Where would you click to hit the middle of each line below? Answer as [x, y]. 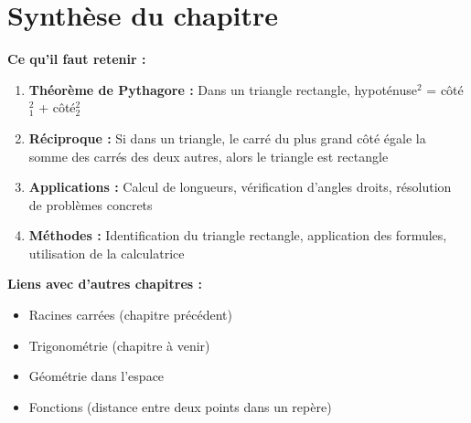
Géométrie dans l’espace [96, 376]
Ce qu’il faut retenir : [77, 59]
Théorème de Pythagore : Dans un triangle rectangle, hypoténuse [223, 89]
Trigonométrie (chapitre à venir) [119, 345]
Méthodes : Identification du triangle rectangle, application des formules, [238, 235]
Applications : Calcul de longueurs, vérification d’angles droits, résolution [240, 187]
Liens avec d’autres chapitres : [105, 284]
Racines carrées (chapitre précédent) [130, 315]
